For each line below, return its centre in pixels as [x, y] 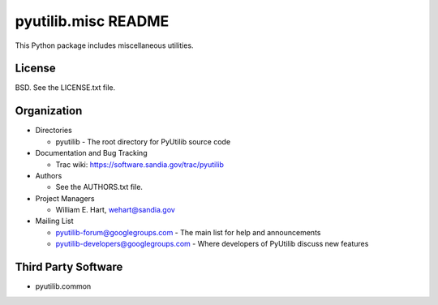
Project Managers [65, 198]
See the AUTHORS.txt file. [99, 187]
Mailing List [54, 221]
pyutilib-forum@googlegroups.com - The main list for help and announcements [188, 232]
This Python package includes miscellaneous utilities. [104, 45]
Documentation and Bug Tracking [91, 153]
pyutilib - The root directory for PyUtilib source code [143, 141]
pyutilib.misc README [92, 21]
